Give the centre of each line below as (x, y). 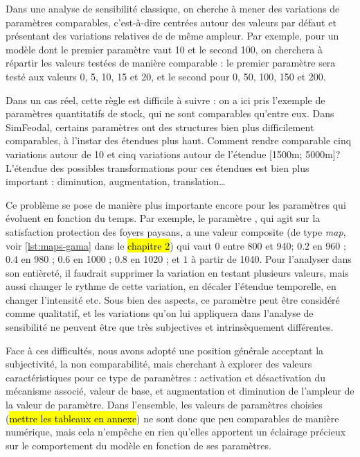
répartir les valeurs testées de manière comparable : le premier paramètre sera (171, 63)
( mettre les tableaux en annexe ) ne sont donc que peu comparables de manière (172, 418)
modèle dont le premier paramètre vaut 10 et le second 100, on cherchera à (164, 49)
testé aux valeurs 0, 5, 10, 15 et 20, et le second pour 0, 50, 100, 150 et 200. (166, 76)
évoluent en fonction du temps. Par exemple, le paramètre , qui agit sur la (163, 218)
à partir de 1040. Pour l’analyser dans (271, 259)
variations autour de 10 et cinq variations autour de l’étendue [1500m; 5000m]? (173, 154)
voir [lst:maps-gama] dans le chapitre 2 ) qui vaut (109, 245)
